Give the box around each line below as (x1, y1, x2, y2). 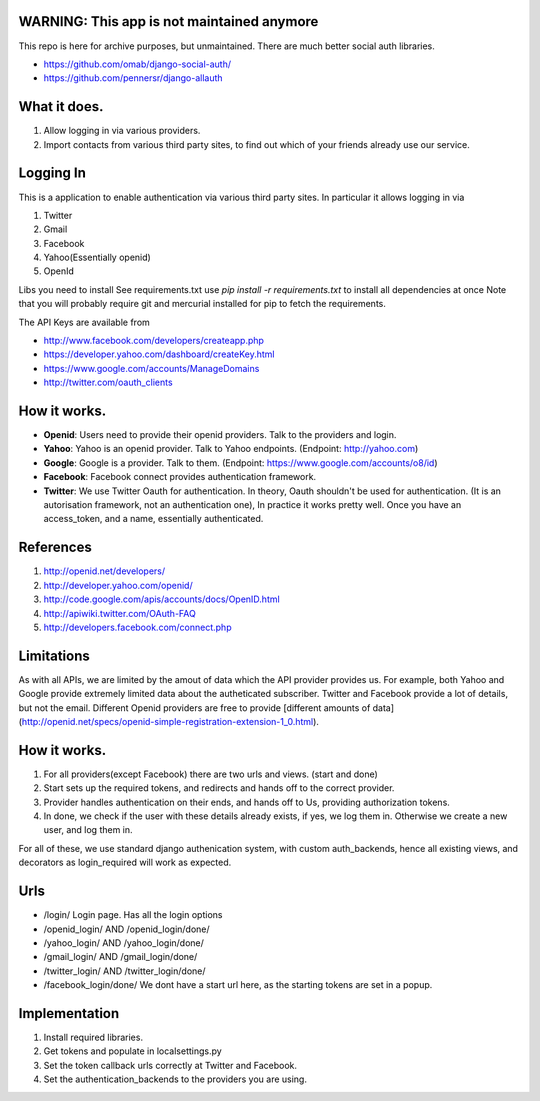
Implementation (18, 1005, 120, 1022)
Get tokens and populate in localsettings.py (43, 1045, 222, 1057)
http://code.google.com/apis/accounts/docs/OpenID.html (43, 593, 280, 605)
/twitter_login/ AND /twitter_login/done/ (43, 965, 206, 977)
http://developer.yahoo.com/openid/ (43, 579, 194, 591)
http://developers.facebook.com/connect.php (43, 621, 232, 633)
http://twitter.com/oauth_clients (43, 376, 174, 389)
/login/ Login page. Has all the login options (43, 909, 223, 921)
